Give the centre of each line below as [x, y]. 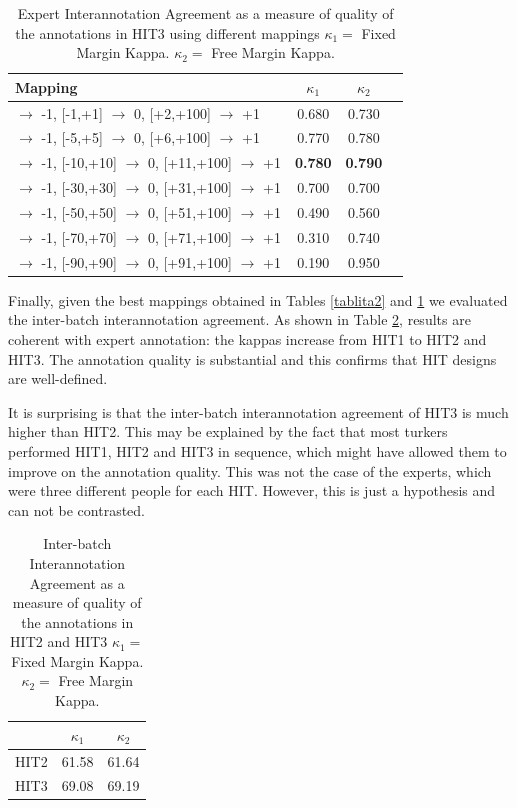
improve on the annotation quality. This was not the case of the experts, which [250, 470]
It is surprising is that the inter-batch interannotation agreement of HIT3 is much [258, 411]
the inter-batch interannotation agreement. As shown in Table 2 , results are [239, 319]
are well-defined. [58, 378]
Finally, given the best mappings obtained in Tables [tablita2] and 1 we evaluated [258, 299]
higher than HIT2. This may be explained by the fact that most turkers [228, 431]
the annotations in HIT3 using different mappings [167, 32]
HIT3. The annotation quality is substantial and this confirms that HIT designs [252, 358]
